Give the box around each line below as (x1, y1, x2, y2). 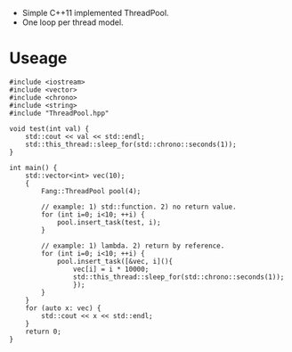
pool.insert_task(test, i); (56, 217, 162, 226)
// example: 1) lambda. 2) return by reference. (41, 241, 225, 250)
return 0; (25, 327, 62, 336)
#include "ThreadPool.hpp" (9, 109, 109, 118)
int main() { (9, 163, 58, 172)
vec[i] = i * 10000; (72, 265, 150, 274)
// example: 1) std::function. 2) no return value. (41, 202, 238, 211)
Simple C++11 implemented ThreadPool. (21, 8, 169, 18)
